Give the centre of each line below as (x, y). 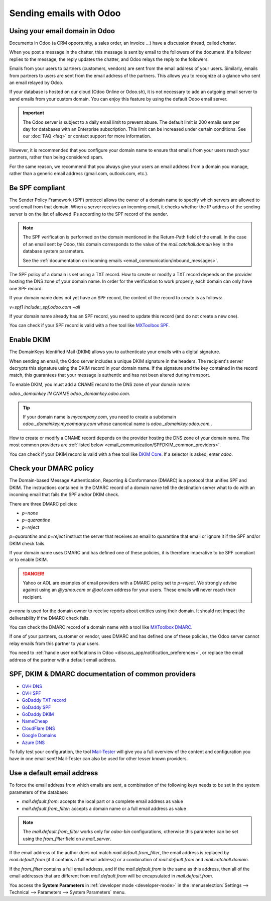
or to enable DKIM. (29, 560)
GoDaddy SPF (36, 707)
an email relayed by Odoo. (36, 83)
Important (34, 113)
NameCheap (35, 721)
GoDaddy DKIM (38, 714)
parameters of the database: (39, 792)
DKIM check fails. (27, 543)
